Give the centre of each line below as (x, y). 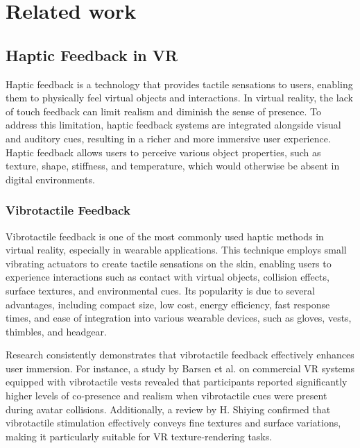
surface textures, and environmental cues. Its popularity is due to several (160, 290)
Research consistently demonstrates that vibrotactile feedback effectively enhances (180, 355)
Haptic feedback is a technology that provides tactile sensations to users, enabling (179, 84)
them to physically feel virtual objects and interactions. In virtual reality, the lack (179, 98)
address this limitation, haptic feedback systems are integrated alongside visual (173, 125)
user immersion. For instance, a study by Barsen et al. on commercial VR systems (180, 368)
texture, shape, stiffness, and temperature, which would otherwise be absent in (173, 166)
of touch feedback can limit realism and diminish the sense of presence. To (164, 111)
